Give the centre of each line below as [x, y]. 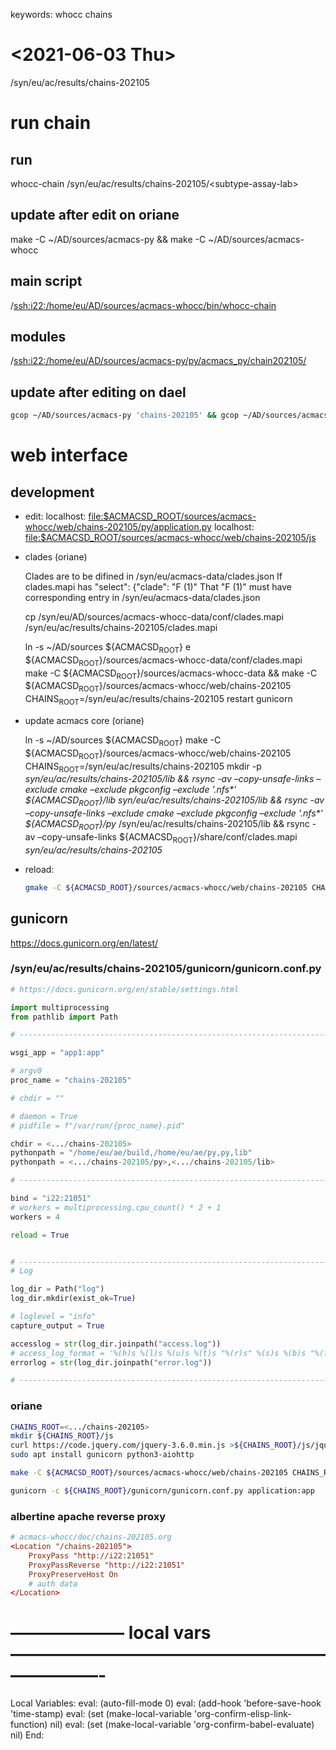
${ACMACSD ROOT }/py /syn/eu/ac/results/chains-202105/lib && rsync [167, 825]
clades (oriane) [56, 557]
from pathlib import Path [64, 1017]
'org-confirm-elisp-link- [242, 1714]
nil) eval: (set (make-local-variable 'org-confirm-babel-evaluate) [182, 1725]
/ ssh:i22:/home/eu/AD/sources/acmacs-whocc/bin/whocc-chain [143, 305]
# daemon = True [44, 1116]
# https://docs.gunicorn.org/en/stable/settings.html [125, 989]
